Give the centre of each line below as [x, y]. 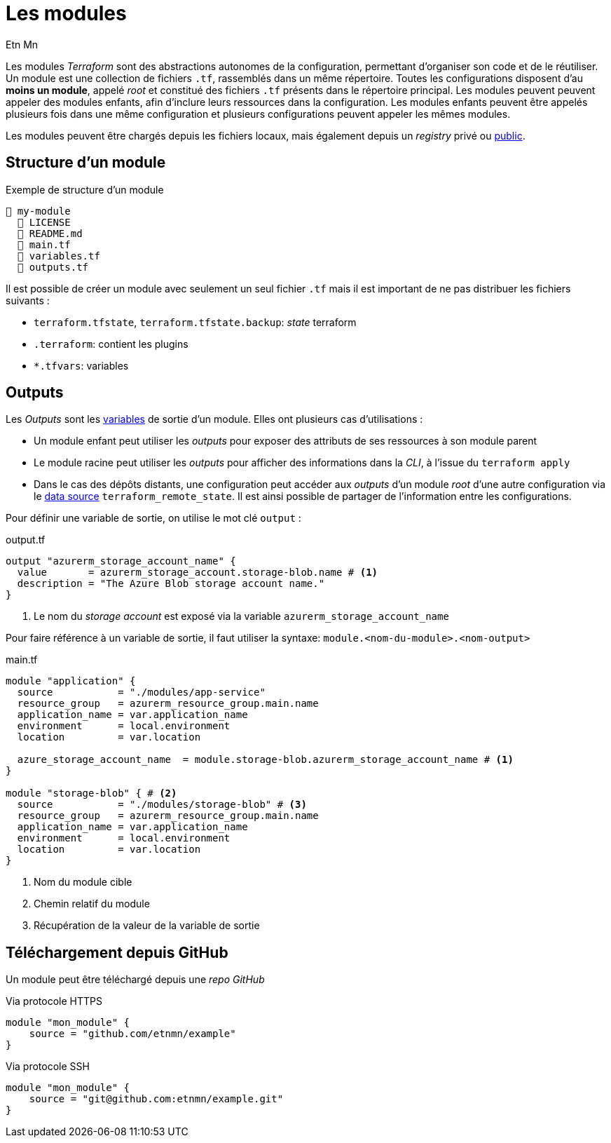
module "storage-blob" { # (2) [91, 793]
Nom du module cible [83, 882]
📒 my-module [38, 211]
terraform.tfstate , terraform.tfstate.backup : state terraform [195, 322]
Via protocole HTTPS [54, 1001]
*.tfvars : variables [81, 365]
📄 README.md [50, 233]
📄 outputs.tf [53, 267]
